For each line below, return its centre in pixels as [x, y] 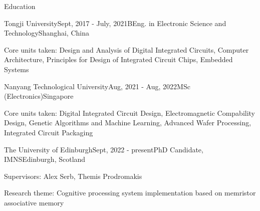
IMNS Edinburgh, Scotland [45, 159]
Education [20, 6]
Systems [17, 69]
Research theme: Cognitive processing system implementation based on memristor [130, 193]
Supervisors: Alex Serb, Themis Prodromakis [73, 176]
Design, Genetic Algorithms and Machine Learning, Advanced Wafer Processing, [128, 123]
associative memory [34, 202]
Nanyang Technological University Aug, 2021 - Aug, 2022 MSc [97, 86]
